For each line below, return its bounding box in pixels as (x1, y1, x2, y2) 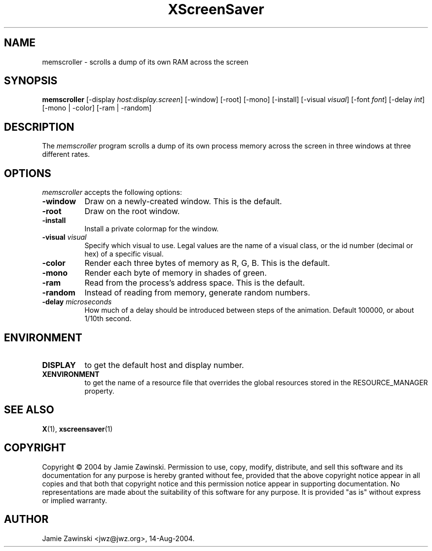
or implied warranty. (42, 496, 108, 505)
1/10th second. (84, 314, 132, 323)
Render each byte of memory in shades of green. (84, 268, 267, 278)
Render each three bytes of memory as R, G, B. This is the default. (84, 258, 330, 268)
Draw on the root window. (84, 206, 180, 217)
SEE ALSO (4, 404, 54, 416)
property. (84, 386, 114, 395)
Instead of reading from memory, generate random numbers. (84, 288, 310, 298)
